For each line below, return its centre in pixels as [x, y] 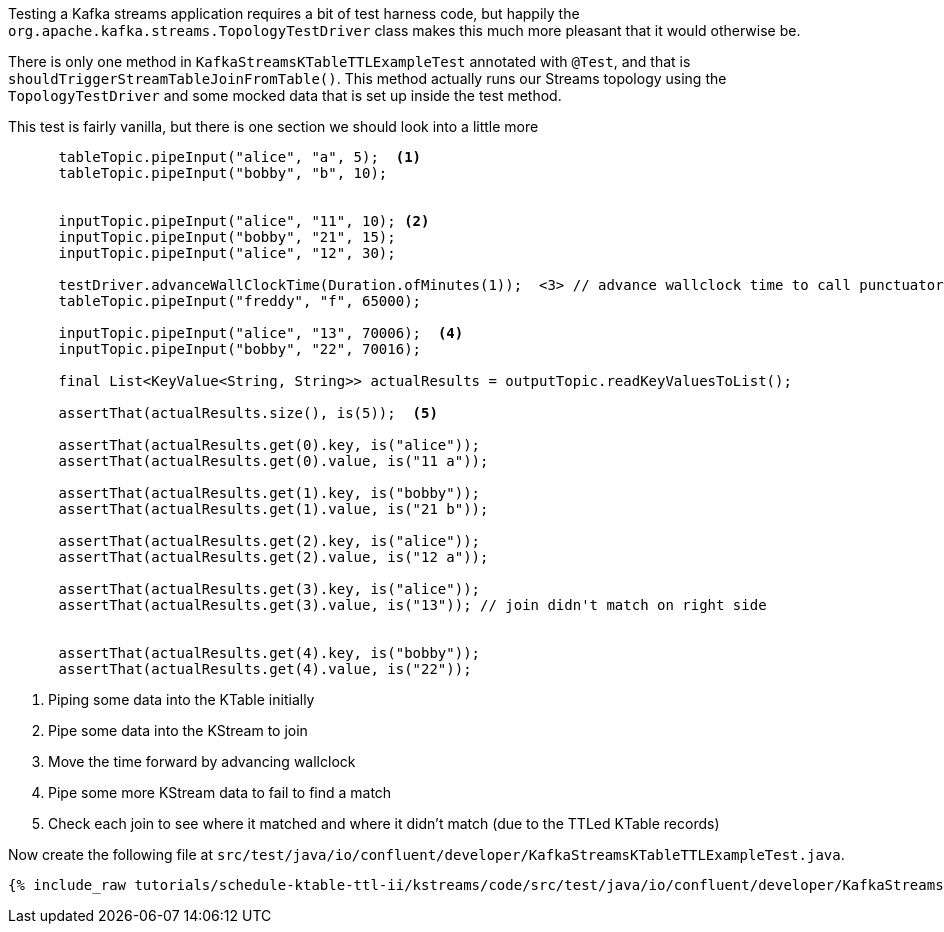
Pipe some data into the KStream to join [178, 730]
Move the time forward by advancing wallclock [202, 761]
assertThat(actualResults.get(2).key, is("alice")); [269, 541]
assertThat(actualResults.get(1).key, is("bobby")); [269, 493]
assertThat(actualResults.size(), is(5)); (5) [248, 413]
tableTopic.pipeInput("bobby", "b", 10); [223, 173]
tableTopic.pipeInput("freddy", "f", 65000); [240, 301]
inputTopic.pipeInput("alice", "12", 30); [227, 253]
